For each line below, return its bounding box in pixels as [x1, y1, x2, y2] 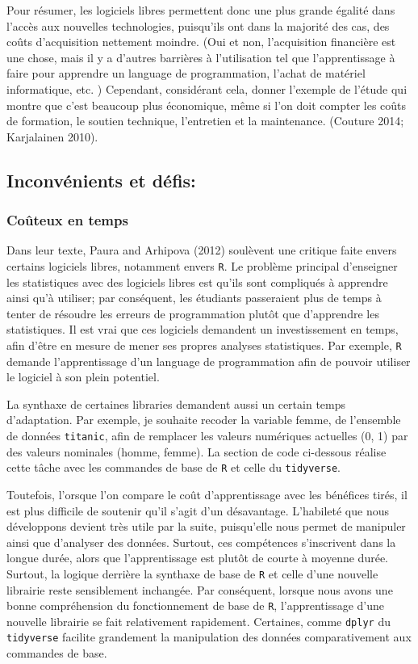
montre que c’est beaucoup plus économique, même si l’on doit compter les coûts [6, 96, 407, 113]
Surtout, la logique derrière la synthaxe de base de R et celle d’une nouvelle [6, 565, 378, 582]
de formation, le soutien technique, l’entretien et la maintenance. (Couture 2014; [6, 112, 404, 129]
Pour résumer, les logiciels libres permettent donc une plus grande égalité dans [6, 2, 395, 18]
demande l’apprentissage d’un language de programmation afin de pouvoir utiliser [6, 352, 411, 369]
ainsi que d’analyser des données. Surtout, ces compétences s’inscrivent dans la [6, 533, 396, 550]
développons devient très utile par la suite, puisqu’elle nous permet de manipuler [6, 518, 406, 535]
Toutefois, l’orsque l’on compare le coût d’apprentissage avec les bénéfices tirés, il [6, 485, 408, 502]
